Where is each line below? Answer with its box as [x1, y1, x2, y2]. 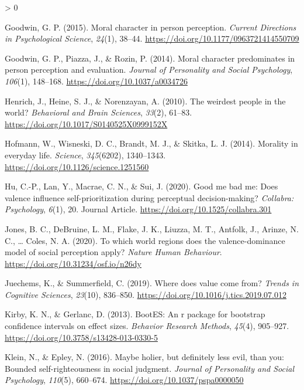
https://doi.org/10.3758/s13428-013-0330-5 [5, 331, 158, 343]
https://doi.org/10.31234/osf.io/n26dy [5, 257, 141, 269]
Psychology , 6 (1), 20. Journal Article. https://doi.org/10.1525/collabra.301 [5, 203, 272, 215]
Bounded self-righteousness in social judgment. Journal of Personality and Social [5, 362, 295, 374]
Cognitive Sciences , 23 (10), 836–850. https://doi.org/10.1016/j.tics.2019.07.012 [5, 288, 286, 300]
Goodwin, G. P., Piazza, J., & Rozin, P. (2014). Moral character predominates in [5, 52, 295, 64]
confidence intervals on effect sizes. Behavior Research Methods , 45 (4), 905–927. [5, 320, 289, 332]
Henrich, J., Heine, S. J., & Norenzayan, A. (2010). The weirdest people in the [5, 94, 286, 107]
